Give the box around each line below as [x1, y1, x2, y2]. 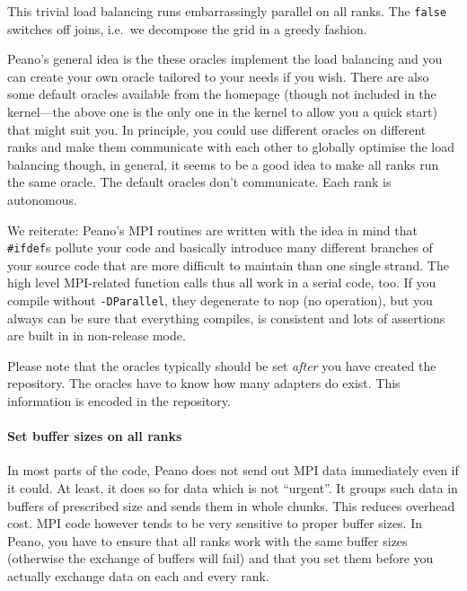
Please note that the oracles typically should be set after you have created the [7, 356, 436, 375]
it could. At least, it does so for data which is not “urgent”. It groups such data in [7, 479, 458, 498]
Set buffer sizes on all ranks [7, 427, 182, 445]
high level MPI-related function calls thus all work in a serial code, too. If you [7, 273, 436, 292]
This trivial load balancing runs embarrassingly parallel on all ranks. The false [7, 2, 447, 20]
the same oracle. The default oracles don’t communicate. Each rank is [7, 172, 392, 191]
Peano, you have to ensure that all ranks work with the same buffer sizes [7, 531, 408, 550]
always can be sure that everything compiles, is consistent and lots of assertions [7, 308, 445, 327]
